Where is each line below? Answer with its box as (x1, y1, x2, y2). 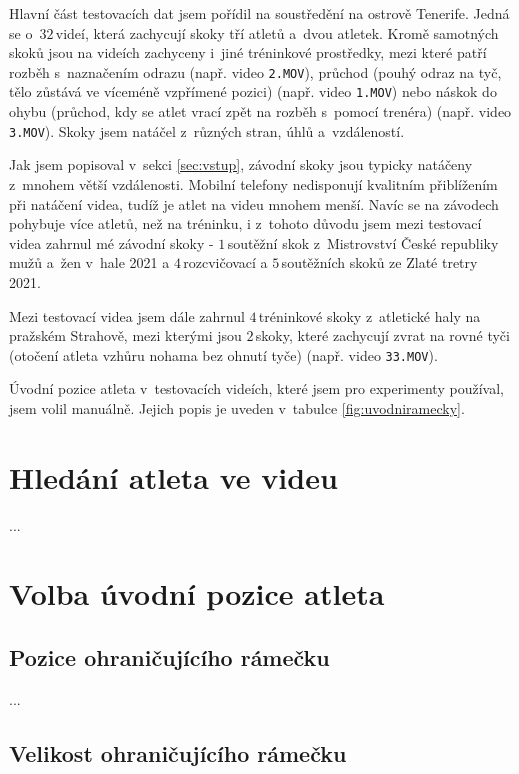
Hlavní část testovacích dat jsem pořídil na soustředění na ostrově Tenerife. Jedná (9, 3, 510, 23)
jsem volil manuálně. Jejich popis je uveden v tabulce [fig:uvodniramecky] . (9, 397, 465, 418)
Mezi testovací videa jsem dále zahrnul (9, 305, 245, 326)
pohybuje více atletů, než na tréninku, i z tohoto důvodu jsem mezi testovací (9, 213, 482, 234)
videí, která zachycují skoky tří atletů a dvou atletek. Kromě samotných (55, 22, 499, 43)
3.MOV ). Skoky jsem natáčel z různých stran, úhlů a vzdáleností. (9, 120, 405, 141)
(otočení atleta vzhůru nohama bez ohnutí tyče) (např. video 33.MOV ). (9, 344, 438, 365)
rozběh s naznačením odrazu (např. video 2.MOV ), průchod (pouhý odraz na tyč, (9, 61, 502, 82)
